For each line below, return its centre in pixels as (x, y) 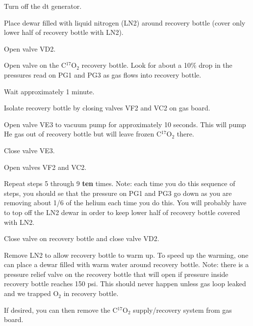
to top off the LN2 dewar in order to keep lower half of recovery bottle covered (122, 212)
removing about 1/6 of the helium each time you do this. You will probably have (125, 203)
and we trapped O (31, 293)
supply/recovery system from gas (182, 310)
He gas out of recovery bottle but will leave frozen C (83, 134)
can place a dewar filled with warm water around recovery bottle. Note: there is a (126, 264)
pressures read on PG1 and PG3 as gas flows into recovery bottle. (103, 74)
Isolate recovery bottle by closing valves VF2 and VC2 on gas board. (107, 108)
